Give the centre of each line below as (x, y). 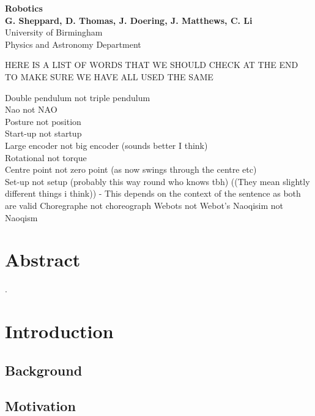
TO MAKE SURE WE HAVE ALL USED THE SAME (109, 76)
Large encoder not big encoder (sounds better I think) (106, 145)
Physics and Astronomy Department (73, 44)
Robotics (24, 8)
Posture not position (43, 121)
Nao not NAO (31, 109)
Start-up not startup (43, 133)
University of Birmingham (54, 32)
